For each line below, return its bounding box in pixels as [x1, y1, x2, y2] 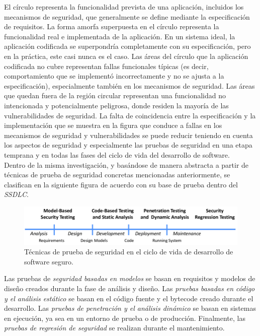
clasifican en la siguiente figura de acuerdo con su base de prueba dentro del [4, 179, 238, 189]
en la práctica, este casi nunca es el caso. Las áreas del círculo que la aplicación [4, 50, 248, 61]
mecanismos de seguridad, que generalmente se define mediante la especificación [4, 11, 250, 22]
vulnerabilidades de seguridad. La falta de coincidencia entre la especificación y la [4, 110, 256, 120]
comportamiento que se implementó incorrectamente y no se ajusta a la [4, 71, 224, 81]
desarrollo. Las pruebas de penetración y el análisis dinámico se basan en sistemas [4, 303, 256, 313]
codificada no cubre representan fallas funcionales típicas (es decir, [4, 60, 209, 71]
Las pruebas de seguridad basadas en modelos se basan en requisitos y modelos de [4, 273, 255, 284]
